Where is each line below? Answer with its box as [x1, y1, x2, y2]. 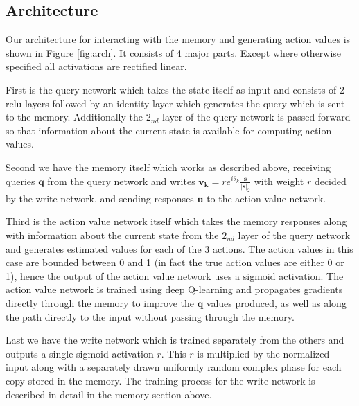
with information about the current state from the [6, 228, 219, 242]
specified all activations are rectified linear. [6, 59, 187, 73]
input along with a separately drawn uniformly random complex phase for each [6, 360, 342, 374]
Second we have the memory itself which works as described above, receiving [6, 159, 331, 174]
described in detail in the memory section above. [6, 387, 212, 401]
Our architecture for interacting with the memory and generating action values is [6, 32, 351, 46]
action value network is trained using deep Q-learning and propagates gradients [6, 282, 343, 297]
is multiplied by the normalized [197, 346, 330, 360]
